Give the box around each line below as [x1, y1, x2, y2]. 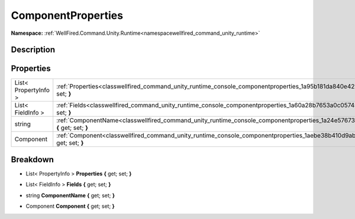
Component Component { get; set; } [25, 202, 115, 210]
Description [11, 45, 56, 55]
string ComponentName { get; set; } [25, 192, 115, 199]
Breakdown [11, 154, 54, 165]
